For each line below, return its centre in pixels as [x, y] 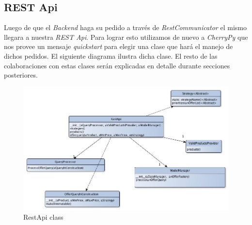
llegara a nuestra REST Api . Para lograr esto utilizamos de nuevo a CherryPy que [126, 37]
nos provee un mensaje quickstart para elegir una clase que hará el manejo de [118, 46]
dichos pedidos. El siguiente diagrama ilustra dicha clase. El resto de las [111, 56]
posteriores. [21, 75]
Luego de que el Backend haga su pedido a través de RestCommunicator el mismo [125, 27]
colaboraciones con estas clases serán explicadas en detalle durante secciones [117, 65]
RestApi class [43, 217]
